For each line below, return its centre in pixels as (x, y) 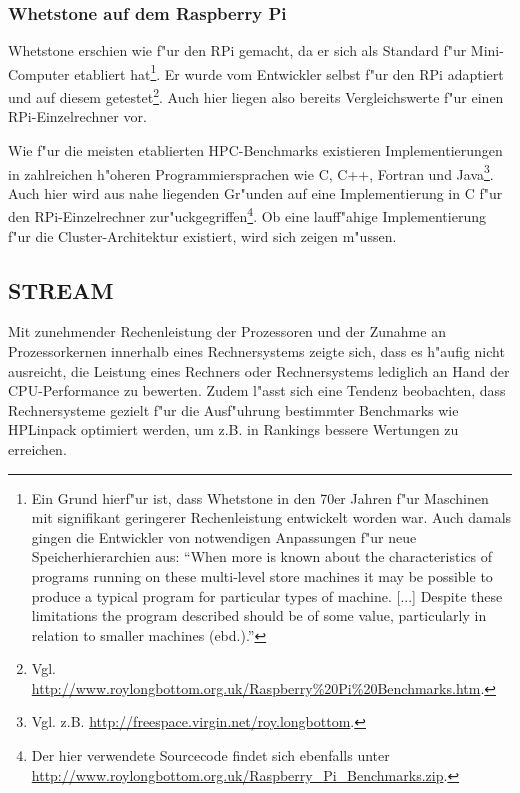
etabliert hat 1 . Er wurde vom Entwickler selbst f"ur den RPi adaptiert (289, 72)
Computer (39, 73)
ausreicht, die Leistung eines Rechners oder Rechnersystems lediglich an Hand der (259, 370)
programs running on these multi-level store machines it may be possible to (262, 575)
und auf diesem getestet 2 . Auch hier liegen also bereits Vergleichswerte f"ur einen (256, 95)
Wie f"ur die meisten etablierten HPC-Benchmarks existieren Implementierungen (255, 149)
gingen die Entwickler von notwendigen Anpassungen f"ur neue (224, 536)
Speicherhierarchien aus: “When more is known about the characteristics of (262, 556)
